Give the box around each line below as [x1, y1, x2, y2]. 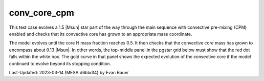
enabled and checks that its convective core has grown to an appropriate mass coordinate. [9, 31, 193, 37]
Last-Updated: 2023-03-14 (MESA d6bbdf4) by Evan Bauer [9, 69, 129, 75]
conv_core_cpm [9, 7, 74, 18]
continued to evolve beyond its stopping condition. [9, 61, 111, 66]
